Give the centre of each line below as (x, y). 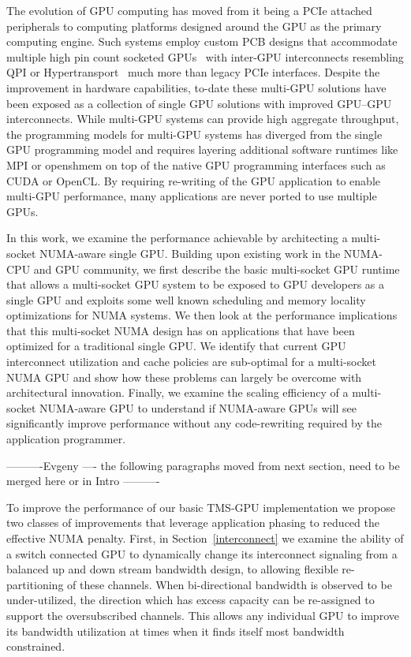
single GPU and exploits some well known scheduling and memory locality (186, 299)
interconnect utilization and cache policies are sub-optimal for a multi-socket (191, 362)
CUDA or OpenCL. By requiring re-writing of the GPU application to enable (193, 180)
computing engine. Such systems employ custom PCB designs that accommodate (202, 41)
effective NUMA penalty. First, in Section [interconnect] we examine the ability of (205, 538)
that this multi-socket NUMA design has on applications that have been (181, 330)
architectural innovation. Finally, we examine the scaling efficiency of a (177, 392)
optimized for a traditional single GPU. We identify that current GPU (176, 346)
